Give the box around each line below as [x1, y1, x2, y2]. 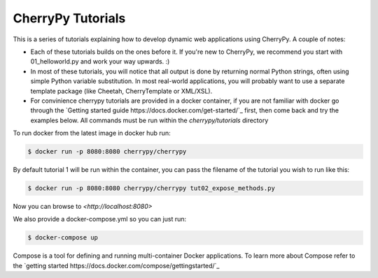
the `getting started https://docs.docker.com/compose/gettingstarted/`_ [13, 261, 220, 270]
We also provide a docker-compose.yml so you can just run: [13, 215, 187, 224]
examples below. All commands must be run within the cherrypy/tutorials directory [30, 116, 269, 124]
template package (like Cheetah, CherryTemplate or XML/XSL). [30, 87, 213, 95]
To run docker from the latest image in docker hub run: [13, 129, 171, 138]
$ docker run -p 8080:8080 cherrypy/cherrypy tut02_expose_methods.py [27, 184, 276, 192]
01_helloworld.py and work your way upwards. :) [30, 57, 170, 66]
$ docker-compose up [27, 234, 98, 242]
